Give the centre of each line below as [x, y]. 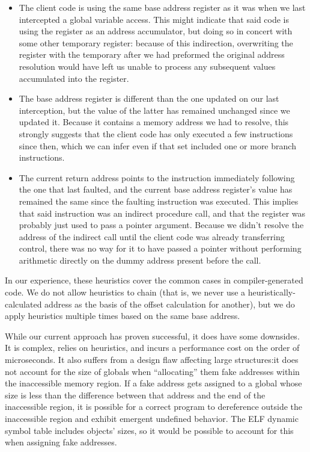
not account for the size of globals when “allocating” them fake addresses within [152, 371]
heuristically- [272, 292]
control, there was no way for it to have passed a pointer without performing [160, 248]
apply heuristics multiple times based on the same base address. [123, 316]
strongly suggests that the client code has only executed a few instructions [156, 133]
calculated [23, 304]
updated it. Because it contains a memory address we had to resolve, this [154, 122]
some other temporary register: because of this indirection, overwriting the [156, 42]
